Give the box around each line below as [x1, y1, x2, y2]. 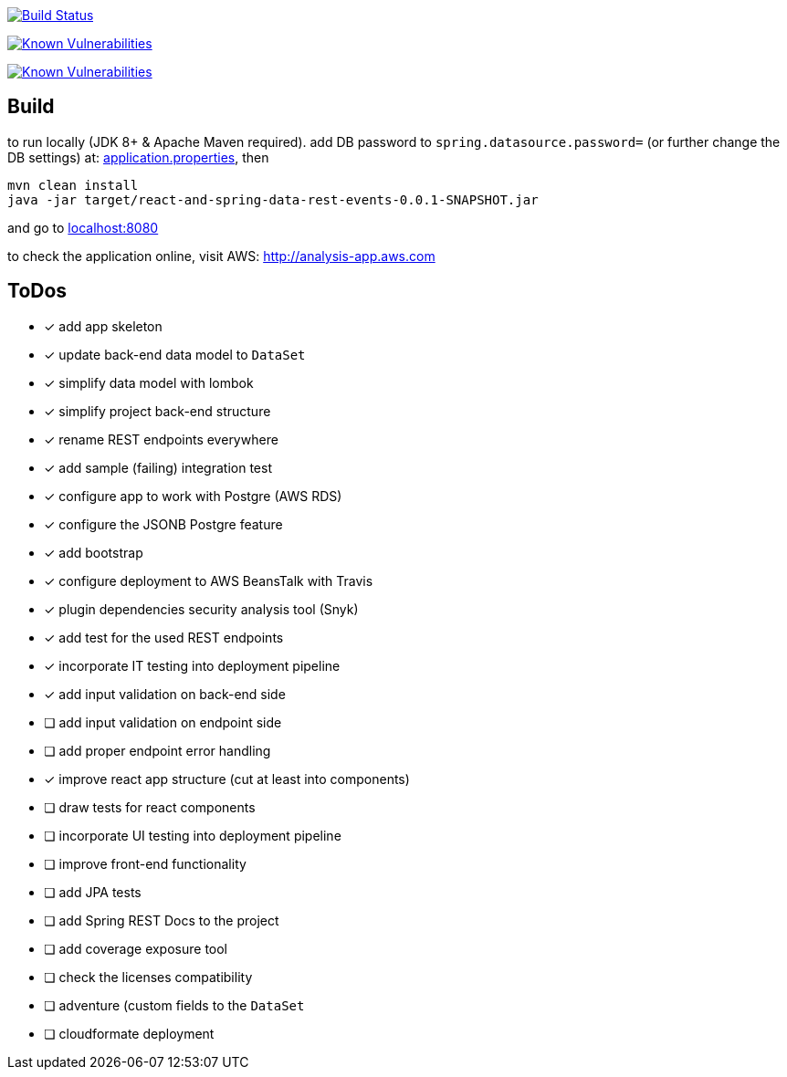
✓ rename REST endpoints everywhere [44, 431, 278, 447]
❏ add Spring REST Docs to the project [44, 912, 279, 928]
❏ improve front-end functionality [44, 855, 247, 872]
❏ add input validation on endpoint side [44, 714, 282, 730]
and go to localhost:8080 [7, 219, 159, 235]
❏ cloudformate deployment [44, 1025, 215, 1041]
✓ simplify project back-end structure [44, 403, 271, 419]
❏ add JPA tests [44, 884, 142, 900]
